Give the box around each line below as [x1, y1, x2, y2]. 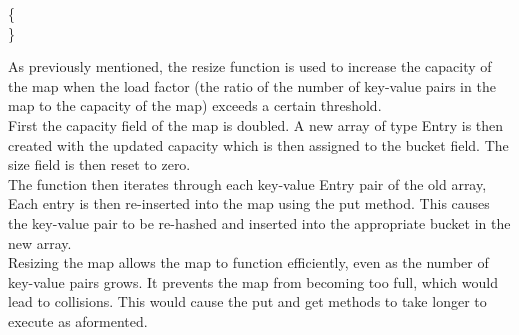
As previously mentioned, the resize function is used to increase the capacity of [8, 56, 492, 77]
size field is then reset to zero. [8, 154, 191, 175]
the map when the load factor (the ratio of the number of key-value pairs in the [8, 75, 496, 96]
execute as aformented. [8, 310, 148, 331]
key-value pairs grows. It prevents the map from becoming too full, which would [8, 271, 498, 292]
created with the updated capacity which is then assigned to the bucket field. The [8, 134, 509, 155]
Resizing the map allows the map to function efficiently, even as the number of [8, 252, 489, 273]
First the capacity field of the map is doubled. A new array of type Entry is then [8, 114, 504, 135]
